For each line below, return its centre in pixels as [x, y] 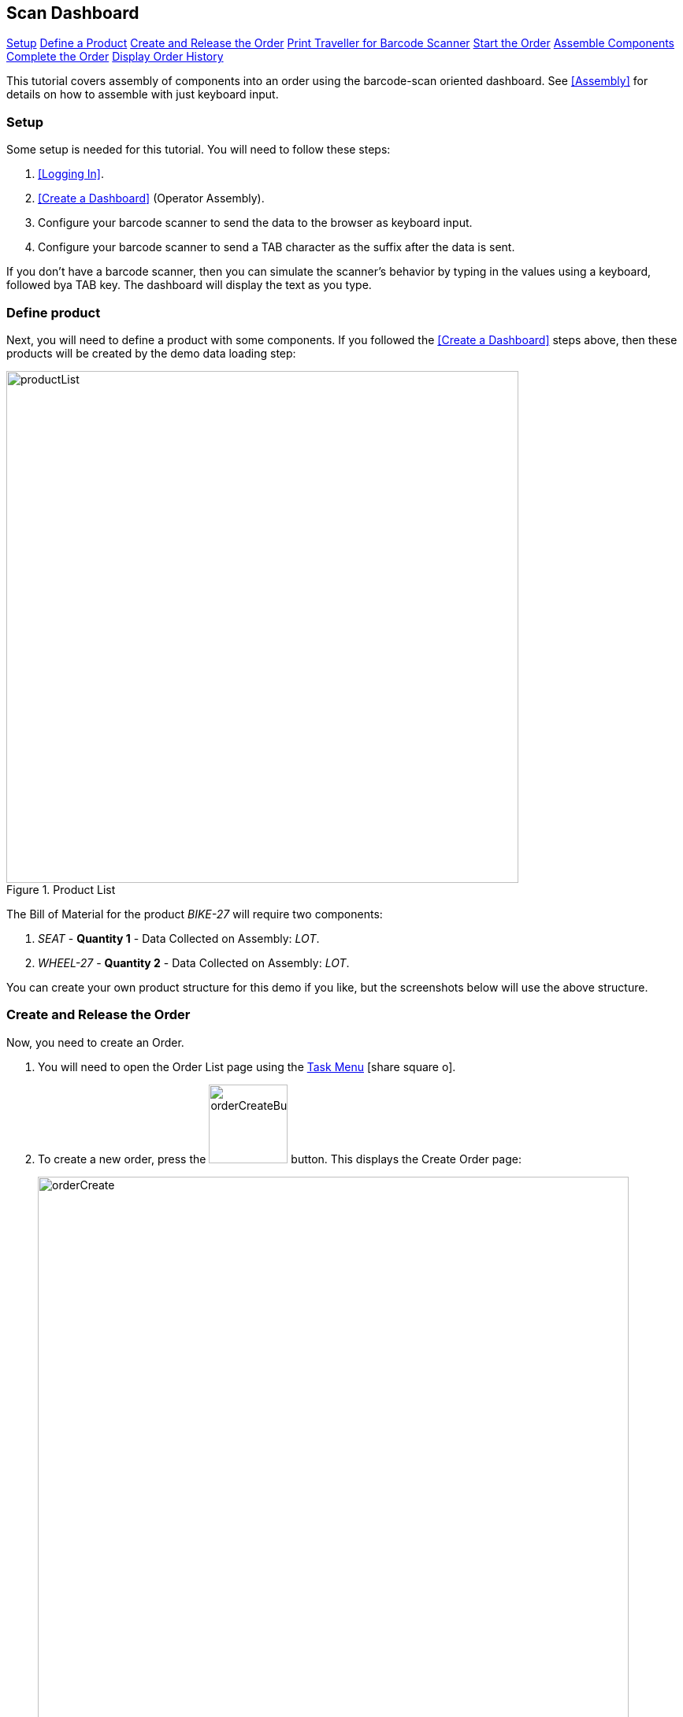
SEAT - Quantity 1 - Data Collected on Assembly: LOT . [179, 938]
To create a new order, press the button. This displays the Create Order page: [280, 1159]
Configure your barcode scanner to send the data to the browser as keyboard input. [255, 223]
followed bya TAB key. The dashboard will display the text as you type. [189, 285]
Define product [54, 312]
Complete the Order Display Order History [115, 57]
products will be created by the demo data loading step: [151, 353]
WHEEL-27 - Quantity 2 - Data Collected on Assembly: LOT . [194, 962]
